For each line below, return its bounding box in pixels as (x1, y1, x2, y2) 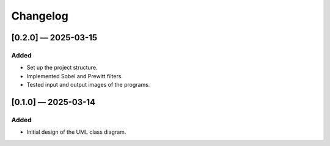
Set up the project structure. (26, 64, 98, 71)
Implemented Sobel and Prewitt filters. (26, 72, 123, 79)
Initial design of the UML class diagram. (26, 128, 127, 136)
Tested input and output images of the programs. (26, 81, 150, 89)
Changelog (11, 9, 68, 23)
